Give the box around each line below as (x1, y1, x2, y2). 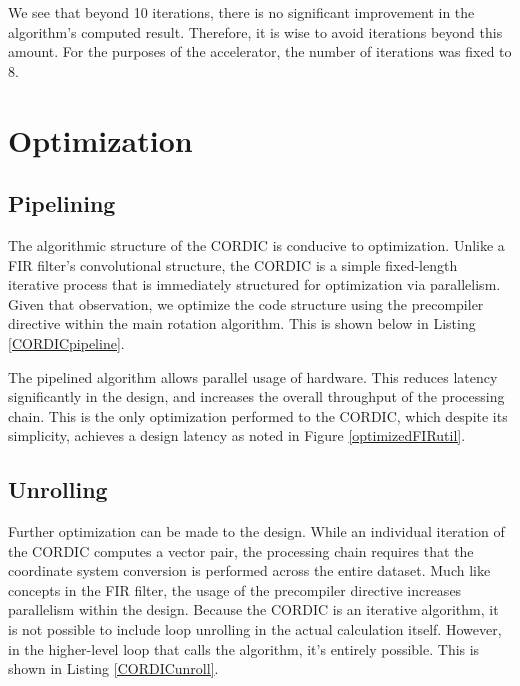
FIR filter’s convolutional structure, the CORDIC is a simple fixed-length (8, 254, 458, 275)
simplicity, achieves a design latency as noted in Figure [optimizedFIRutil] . (8, 425, 466, 446)
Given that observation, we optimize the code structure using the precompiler (8, 293, 484, 314)
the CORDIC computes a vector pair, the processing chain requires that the (8, 540, 474, 561)
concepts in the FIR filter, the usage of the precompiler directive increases (8, 579, 462, 600)
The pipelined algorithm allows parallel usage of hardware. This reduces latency (8, 366, 498, 387)
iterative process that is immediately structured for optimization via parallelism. (8, 274, 501, 295)
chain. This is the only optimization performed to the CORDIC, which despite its (8, 405, 508, 426)
